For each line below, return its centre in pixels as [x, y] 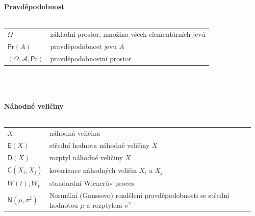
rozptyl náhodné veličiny [86, 157]
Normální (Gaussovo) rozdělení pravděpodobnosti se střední [139, 195]
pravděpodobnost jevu [83, 46]
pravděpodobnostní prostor [91, 58]
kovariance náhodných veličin [93, 170]
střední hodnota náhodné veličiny [99, 145]
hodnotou [64, 204]
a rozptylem [104, 204]
